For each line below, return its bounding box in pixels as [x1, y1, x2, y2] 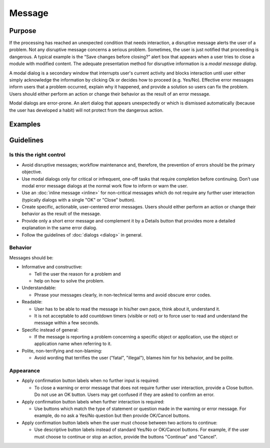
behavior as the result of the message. [21, 210, 101, 217]
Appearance [9, 367, 40, 374]
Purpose [9, 26, 36, 35]
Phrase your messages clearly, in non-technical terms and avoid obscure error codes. [34, 291, 211, 297]
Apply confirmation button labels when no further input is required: [21, 377, 159, 383]
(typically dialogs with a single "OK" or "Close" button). [21, 196, 136, 202]
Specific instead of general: [21, 326, 79, 332]
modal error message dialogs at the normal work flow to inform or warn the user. [21, 182, 188, 188]
